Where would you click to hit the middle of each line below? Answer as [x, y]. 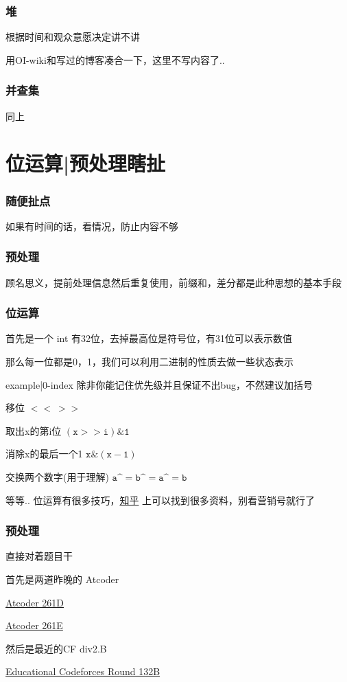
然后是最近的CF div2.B [56, 648]
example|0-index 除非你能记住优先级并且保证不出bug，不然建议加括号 [159, 384]
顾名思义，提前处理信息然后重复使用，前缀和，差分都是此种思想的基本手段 [173, 282]
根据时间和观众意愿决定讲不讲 [73, 37]
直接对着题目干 [39, 556]
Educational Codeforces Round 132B [83, 671]
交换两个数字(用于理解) [57, 477]
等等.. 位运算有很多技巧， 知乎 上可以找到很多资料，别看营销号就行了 [160, 500]
